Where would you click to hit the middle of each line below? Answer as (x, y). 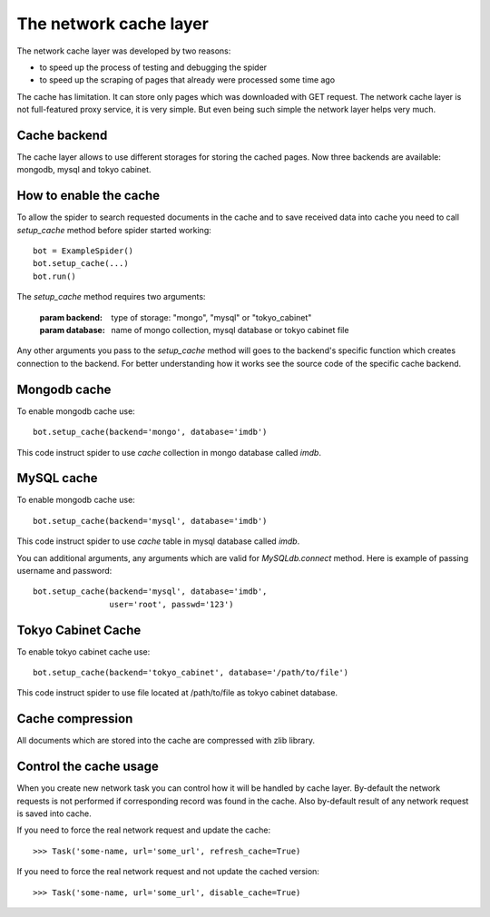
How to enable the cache (88, 196)
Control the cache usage (88, 767)
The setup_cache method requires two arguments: (111, 297)
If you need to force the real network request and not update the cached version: (168, 872)
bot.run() (54, 276)
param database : (73, 330)
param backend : (71, 317)
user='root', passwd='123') (172, 604)
